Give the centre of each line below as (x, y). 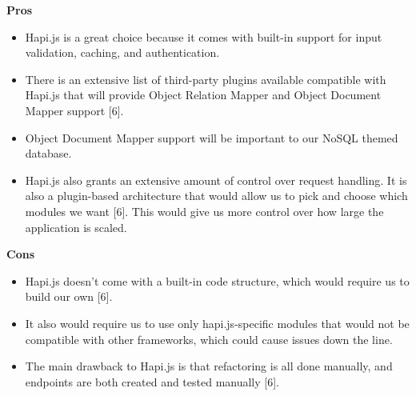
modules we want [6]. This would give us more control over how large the (204, 211)
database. (48, 153)
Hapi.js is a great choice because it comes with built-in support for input (204, 36)
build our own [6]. (69, 296)
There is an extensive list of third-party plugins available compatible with (206, 79)
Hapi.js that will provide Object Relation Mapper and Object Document (203, 95)
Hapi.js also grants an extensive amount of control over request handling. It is (216, 180)
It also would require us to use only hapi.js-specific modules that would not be (217, 323)
